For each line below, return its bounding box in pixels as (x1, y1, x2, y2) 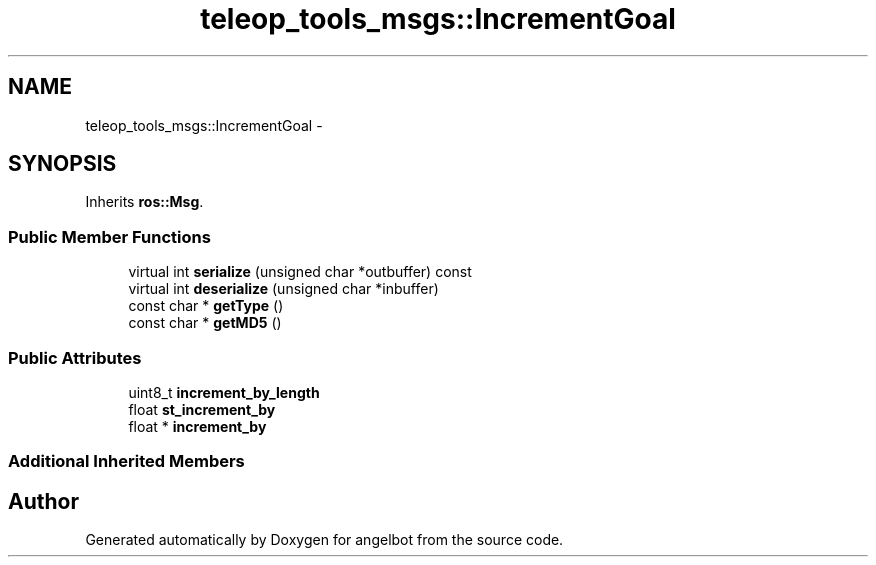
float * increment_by (128, 417, 267, 435)
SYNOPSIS (8, 151, 117, 177)
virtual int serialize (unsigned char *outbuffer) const (128, 263, 472, 281)
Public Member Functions (8, 226, 211, 247)
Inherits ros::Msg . (85, 193, 204, 211)
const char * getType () (128, 297, 284, 315)
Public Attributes (8, 347, 142, 368)
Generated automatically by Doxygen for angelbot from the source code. (85, 531, 564, 549)
